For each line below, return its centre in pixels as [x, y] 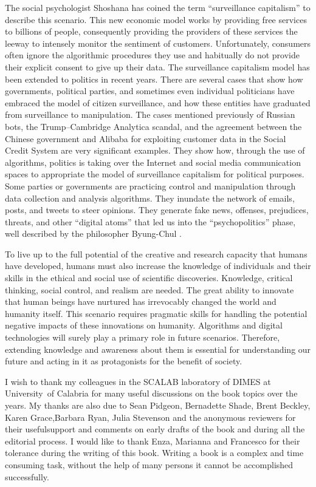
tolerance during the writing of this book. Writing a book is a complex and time [154, 453]
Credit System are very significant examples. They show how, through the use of [155, 150]
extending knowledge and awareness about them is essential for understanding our [158, 349]
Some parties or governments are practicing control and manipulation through [150, 186]
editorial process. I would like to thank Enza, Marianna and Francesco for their [153, 441]
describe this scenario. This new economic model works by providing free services [156, 19]
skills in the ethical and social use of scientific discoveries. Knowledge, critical [149, 278]
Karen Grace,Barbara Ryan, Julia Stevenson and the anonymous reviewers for [150, 417]
